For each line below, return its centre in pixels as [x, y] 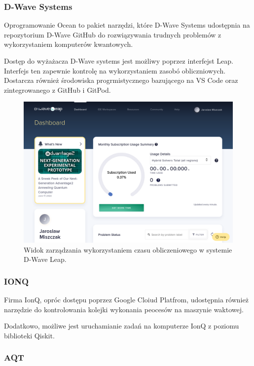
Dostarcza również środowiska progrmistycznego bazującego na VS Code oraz [121, 80]
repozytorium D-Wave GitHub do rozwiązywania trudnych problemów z [113, 34]
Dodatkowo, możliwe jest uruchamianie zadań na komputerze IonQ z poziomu [122, 326]
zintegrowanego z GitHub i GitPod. [57, 90]
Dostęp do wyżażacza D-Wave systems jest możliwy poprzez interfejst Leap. [119, 61]
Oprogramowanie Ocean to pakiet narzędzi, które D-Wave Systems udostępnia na [127, 25]
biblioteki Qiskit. [29, 335]
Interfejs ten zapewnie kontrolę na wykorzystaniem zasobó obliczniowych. [115, 70]
